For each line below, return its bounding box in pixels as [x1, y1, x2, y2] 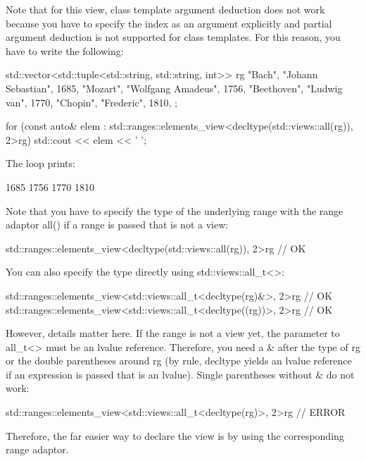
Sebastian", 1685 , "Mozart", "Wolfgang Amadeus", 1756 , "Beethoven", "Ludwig [6, 80, 343, 95]
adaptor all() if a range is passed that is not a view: [6, 217, 229, 232]
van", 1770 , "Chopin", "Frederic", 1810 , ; [6, 94, 177, 109]
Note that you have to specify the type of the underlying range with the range [6, 203, 343, 218]
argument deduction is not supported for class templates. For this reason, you [6, 30, 341, 44]
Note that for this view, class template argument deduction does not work [6, 2, 325, 16]
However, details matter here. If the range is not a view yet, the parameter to [6, 326, 340, 340]
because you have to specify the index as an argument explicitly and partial [6, 16, 332, 30]
